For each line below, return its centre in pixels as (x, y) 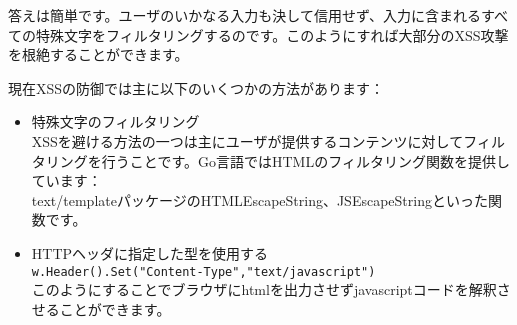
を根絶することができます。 (98, 54)
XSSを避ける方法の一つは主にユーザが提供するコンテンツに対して (247, 140)
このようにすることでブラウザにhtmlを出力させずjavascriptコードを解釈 (264, 289)
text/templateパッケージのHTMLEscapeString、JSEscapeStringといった (259, 199)
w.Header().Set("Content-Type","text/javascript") (203, 271)
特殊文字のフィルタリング (115, 121)
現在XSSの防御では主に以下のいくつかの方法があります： (196, 87)
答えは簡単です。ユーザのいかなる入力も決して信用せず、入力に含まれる (244, 15)
